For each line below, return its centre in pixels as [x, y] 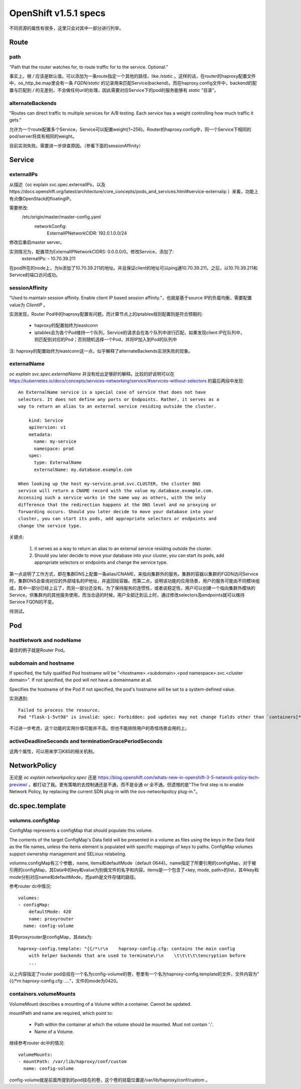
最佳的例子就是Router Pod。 [38, 650]
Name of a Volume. [54, 1031]
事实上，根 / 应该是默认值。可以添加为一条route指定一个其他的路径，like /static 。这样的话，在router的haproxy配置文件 [132, 76]
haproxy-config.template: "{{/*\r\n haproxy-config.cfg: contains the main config [127, 949]
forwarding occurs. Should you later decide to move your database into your [116, 512]
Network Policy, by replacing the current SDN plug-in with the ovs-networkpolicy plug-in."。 [105, 792]
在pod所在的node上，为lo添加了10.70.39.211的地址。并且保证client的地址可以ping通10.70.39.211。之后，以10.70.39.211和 [133, 268]
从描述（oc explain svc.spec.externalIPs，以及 [57, 184]
